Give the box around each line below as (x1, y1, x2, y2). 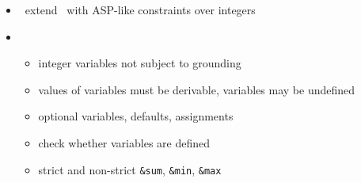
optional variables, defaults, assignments (38, 108, 234, 124)
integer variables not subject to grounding (38, 55, 241, 71)
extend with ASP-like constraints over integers (25, 2, 256, 17)
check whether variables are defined (38, 134, 210, 151)
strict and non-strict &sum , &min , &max (38, 161, 222, 177)
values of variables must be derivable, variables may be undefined (38, 81, 355, 97)
